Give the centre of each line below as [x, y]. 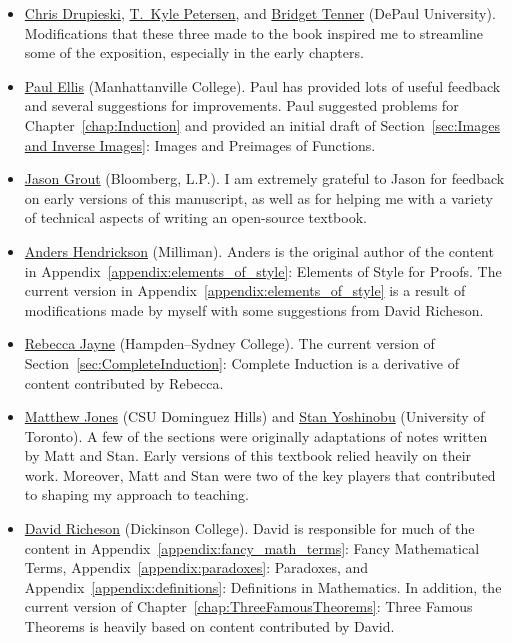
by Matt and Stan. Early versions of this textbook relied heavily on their [248, 455]
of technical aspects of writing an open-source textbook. [195, 217]
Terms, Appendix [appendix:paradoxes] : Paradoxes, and [196, 567]
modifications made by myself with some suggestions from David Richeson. [254, 309]
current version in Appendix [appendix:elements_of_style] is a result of [245, 290]
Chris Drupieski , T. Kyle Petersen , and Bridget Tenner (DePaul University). [260, 13]
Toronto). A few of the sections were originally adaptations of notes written [256, 435]
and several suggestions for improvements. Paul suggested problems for [241, 105]
